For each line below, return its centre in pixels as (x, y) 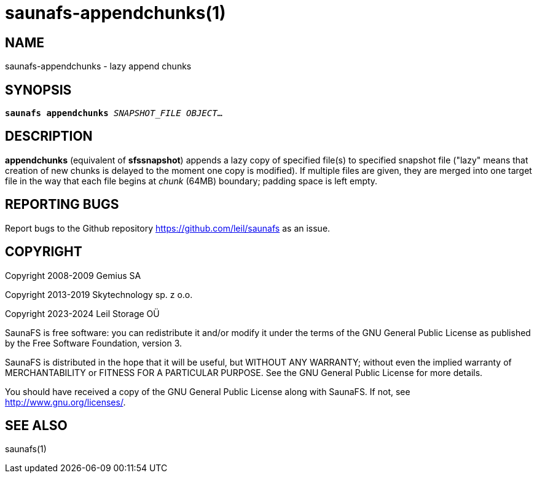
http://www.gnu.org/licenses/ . (65, 402)
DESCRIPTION (49, 136)
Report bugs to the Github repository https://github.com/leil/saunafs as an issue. (168, 228)
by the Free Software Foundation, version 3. (94, 343)
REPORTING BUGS (62, 205)
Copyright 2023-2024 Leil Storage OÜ (82, 313)
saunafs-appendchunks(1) (116, 13)
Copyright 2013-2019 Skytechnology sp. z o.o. (99, 294)
